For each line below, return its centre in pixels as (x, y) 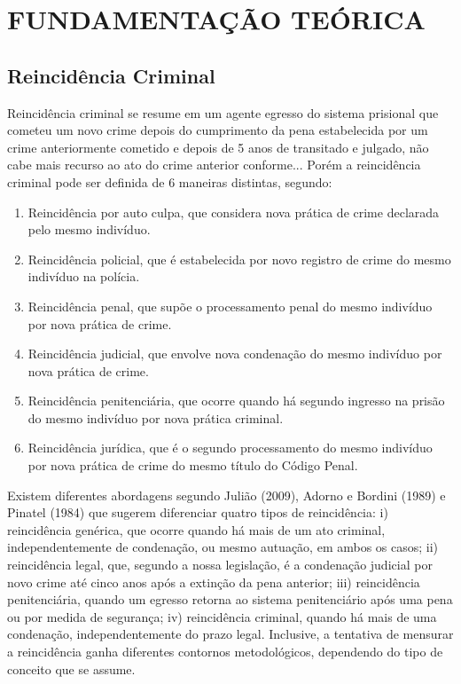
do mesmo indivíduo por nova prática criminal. (156, 417)
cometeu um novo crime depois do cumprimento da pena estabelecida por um (218, 130)
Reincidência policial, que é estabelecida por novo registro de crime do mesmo (239, 259)
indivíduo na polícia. (84, 276)
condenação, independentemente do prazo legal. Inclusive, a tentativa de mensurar (230, 634)
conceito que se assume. (71, 668)
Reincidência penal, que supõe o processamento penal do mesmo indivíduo (230, 306)
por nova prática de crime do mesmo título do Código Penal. (193, 465)
